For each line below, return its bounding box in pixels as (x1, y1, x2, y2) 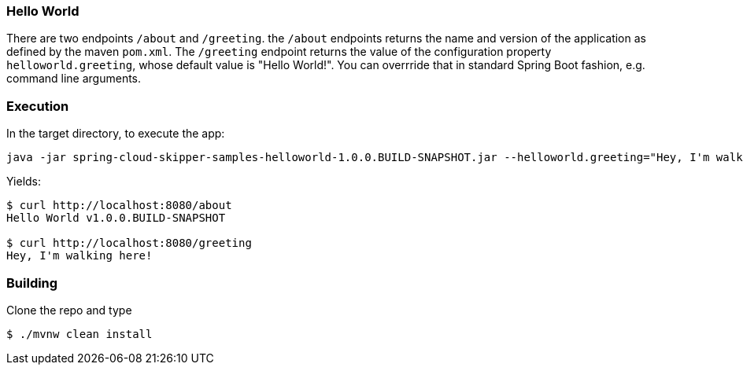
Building (6, 274, 58, 291)
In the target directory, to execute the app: (6, 127, 225, 141)
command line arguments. (6, 72, 142, 86)
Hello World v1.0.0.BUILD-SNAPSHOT (6, 211, 226, 225)
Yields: (6, 174, 42, 189)
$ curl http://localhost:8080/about (6, 199, 232, 212)
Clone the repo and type (6, 303, 132, 317)
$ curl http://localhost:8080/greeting (6, 237, 252, 250)
